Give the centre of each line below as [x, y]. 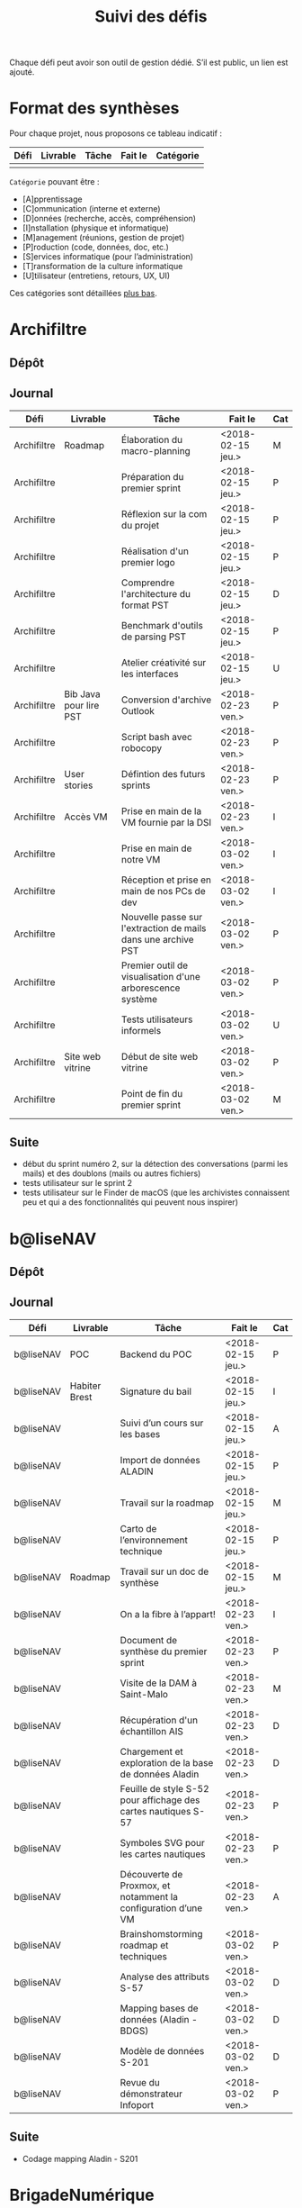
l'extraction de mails [164, 928]
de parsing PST [154, 637]
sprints [136, 785]
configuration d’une [161, 1908]
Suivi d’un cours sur [162, 1423]
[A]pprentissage [52, 199]
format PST [145, 605]
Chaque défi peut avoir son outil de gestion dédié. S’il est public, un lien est [149, 63]
